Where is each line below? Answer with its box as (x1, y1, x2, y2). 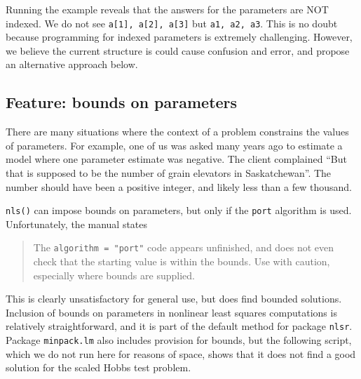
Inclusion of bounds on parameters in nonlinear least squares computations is (6, 305, 337, 319)
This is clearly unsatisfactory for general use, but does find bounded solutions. (6, 291, 342, 306)
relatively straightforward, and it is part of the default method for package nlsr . (6, 319, 353, 333)
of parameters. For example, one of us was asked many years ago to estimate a (6, 138, 343, 152)
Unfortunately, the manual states (6, 216, 148, 231)
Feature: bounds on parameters (6, 91, 238, 113)
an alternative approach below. (6, 57, 138, 72)
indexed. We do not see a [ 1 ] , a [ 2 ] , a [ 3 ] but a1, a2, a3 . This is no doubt (6, 15, 338, 30)
